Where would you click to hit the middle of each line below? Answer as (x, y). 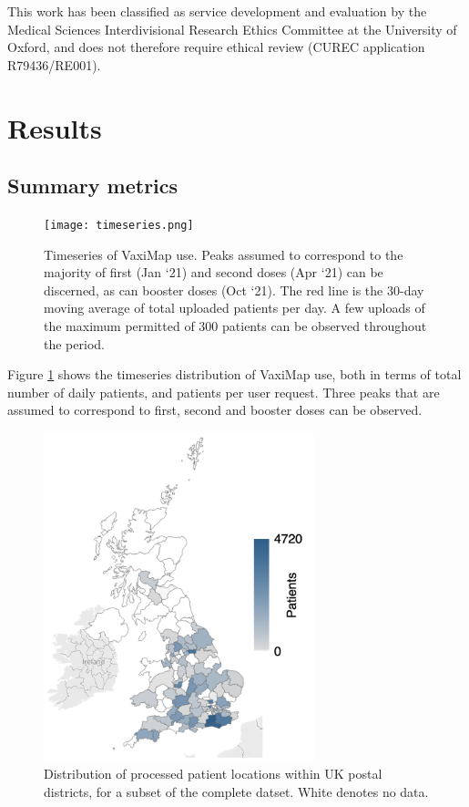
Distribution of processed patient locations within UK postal (213, 774)
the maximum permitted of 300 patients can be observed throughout (235, 325)
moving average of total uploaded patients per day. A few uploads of (234, 308)
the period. (74, 343)
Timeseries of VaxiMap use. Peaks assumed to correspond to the (224, 254)
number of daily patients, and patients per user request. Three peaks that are (224, 392)
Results (55, 127)
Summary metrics (93, 186)
